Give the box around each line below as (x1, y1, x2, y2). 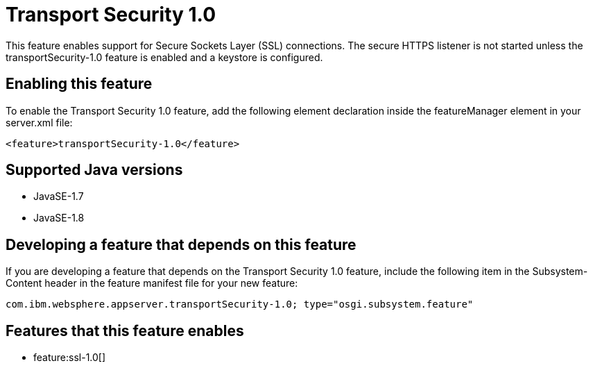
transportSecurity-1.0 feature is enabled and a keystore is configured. (6, 51, 323, 63)
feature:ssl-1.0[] (33, 351, 106, 364)
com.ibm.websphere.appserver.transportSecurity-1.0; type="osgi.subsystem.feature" (6, 299, 474, 310)
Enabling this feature (6, 75, 153, 93)
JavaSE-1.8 (33, 212, 85, 224)
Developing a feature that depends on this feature (6, 235, 356, 253)
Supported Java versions (6, 161, 183, 179)
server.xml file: (6, 116, 73, 128)
